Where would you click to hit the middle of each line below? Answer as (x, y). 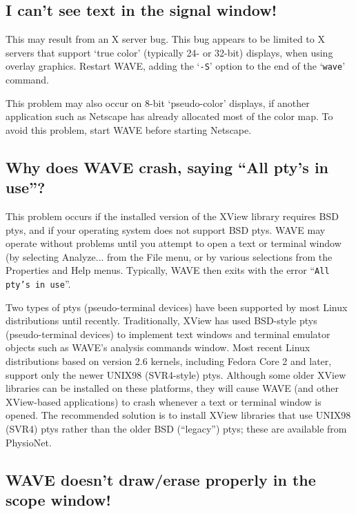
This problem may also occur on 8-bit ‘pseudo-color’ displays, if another (158, 102)
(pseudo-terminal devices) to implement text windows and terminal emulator (168, 334)
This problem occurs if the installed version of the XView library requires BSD (172, 216)
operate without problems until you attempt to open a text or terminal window (174, 243)
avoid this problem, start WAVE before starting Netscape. (129, 129)
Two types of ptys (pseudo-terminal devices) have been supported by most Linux (177, 307)
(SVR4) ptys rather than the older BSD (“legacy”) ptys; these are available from (176, 429)
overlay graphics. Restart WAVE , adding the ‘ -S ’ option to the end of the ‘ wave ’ (176, 66)
